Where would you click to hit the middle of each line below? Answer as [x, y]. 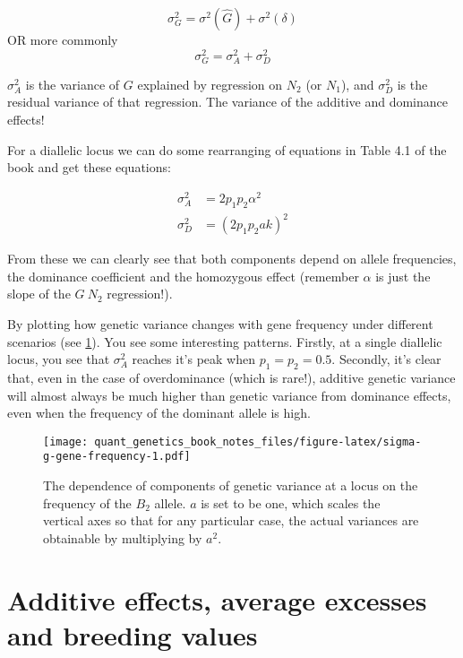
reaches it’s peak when [194, 359]
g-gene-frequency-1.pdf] [117, 457]
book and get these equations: [89, 167]
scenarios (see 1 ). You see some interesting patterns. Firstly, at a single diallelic [225, 341]
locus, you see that [59, 359]
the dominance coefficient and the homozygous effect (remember [183, 276]
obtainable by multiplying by [123, 537]
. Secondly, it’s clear [386, 359]
